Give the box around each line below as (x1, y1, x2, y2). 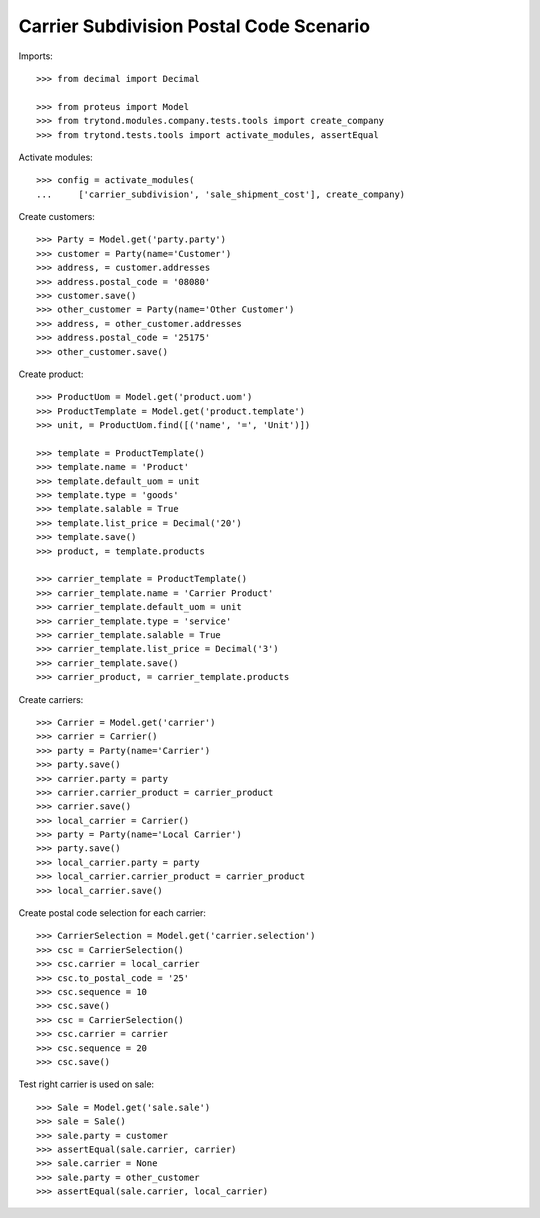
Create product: (18, 368, 84, 380)
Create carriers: (18, 693, 84, 705)
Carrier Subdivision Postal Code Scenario (18, 15, 370, 37)
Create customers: (18, 211, 95, 223)
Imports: (18, 50, 54, 62)
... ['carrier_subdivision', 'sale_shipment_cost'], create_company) (36, 188, 406, 200)
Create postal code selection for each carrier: (18, 907, 207, 919)
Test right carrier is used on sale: (18, 1078, 155, 1090)
